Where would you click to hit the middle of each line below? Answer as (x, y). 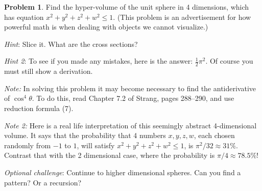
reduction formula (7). (39, 108)
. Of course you (229, 61)
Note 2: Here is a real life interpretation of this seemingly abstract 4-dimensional (130, 125)
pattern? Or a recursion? (43, 182)
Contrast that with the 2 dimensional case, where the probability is (110, 155)
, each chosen (214, 135)
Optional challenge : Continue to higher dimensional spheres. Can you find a (123, 172)
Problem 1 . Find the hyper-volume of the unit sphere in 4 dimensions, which (127, 7)
